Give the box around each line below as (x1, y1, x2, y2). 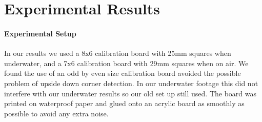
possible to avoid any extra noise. (4, 108, 109, 118)
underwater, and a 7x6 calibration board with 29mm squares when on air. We (4, 57, 249, 68)
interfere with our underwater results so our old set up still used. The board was (4, 88, 257, 98)
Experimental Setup (4, 28, 76, 38)
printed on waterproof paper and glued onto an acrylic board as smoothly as (4, 98, 245, 109)
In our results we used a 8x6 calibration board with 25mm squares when (4, 48, 231, 58)
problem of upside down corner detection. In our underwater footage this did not (4, 77, 258, 88)
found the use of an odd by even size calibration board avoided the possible (4, 68, 241, 78)
